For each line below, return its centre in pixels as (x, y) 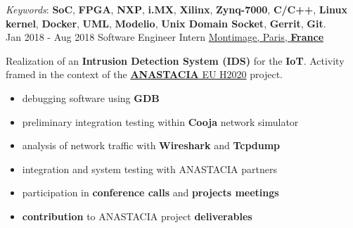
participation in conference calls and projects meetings (150, 192)
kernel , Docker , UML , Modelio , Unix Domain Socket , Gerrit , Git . (166, 23)
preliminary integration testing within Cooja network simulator (160, 121)
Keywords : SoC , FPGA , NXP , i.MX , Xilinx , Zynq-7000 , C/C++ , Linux (176, 9)
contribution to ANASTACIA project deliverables (137, 216)
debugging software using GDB (91, 97)
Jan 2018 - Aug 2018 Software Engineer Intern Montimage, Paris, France (165, 37)
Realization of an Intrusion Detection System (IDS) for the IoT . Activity (175, 60)
